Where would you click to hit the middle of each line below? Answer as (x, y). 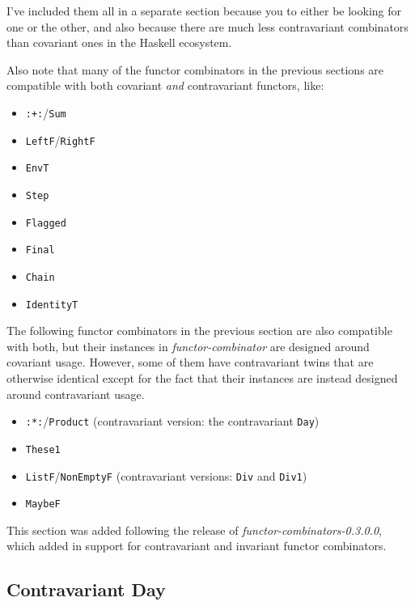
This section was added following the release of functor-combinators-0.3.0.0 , (195, 530)
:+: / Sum (46, 112)
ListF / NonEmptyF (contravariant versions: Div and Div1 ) (166, 475)
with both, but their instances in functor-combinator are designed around (188, 346)
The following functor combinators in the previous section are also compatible (199, 331)
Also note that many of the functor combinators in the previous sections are (195, 69)
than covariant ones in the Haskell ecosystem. (119, 42)
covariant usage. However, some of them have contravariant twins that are (190, 362)
